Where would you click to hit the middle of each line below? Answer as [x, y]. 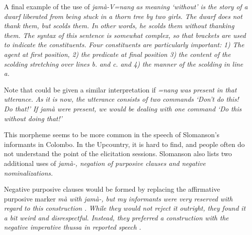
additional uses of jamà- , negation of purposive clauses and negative [105, 163]
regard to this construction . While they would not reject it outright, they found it [125, 208]
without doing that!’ [33, 118]
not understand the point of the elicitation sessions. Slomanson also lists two [118, 154]
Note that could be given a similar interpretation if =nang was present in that [120, 89]
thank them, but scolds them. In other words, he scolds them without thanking [119, 26]
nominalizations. [28, 172]
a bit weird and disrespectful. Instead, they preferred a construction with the [116, 217]
